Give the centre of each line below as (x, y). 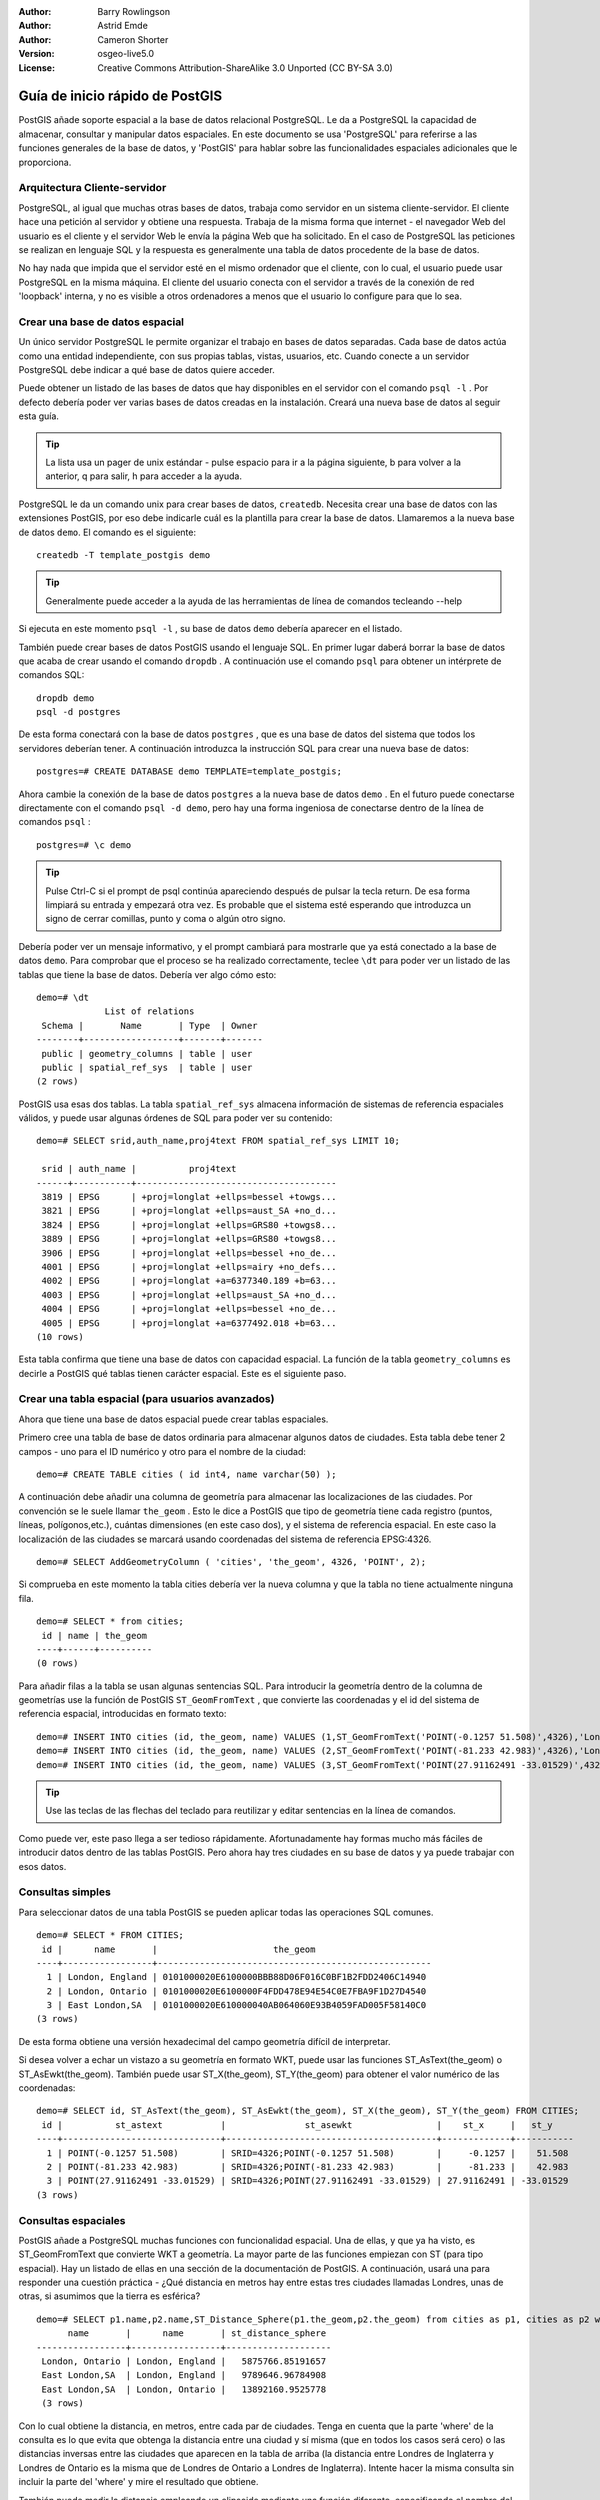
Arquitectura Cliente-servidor (92, 188)
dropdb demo (65, 698)
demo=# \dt (63, 997)
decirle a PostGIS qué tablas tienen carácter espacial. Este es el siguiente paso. (182, 1373)
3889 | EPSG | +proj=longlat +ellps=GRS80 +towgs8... (189, 1239)
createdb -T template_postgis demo (123, 554)
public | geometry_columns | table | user (147, 1053)
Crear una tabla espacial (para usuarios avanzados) (146, 1399)
